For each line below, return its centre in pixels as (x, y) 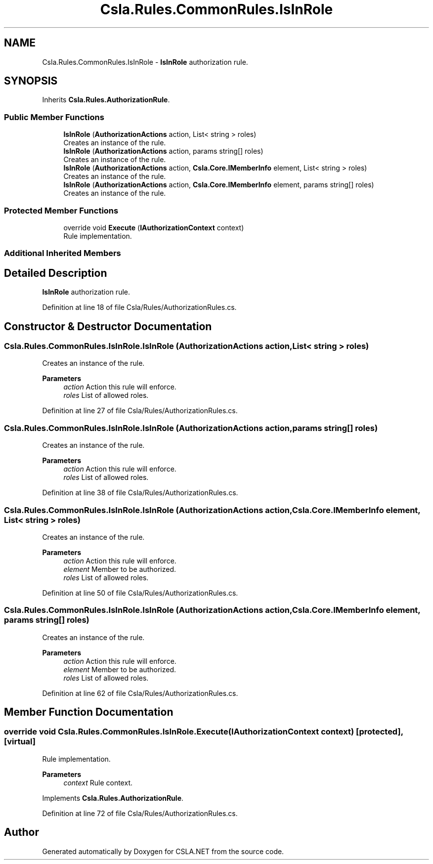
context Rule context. (98, 782)
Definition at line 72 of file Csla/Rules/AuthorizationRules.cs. (140, 813)
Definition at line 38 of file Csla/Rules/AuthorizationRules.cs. (140, 493)
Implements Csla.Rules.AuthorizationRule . (113, 798)
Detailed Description (56, 273)
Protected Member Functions (61, 210)
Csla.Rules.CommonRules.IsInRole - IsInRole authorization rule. (145, 62)
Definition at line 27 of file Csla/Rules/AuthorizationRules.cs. (140, 411)
